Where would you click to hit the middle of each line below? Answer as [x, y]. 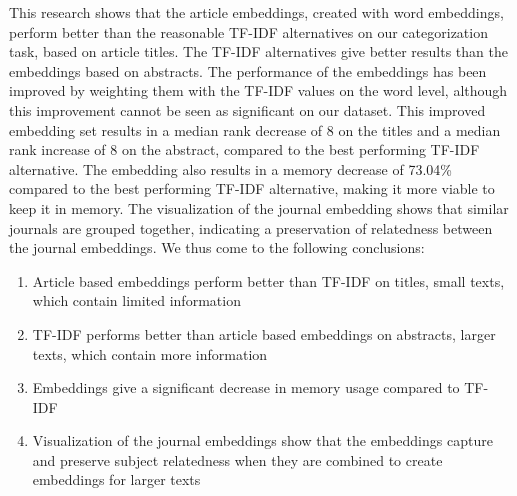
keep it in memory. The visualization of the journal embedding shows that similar [259, 207]
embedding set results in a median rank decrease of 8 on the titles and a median [255, 129]
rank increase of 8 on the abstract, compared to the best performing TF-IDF [244, 149]
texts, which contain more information [150, 353]
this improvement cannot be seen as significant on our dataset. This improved [247, 109]
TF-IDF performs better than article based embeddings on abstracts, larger [264, 333]
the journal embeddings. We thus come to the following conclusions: [217, 247]
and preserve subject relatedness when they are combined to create [237, 459]
